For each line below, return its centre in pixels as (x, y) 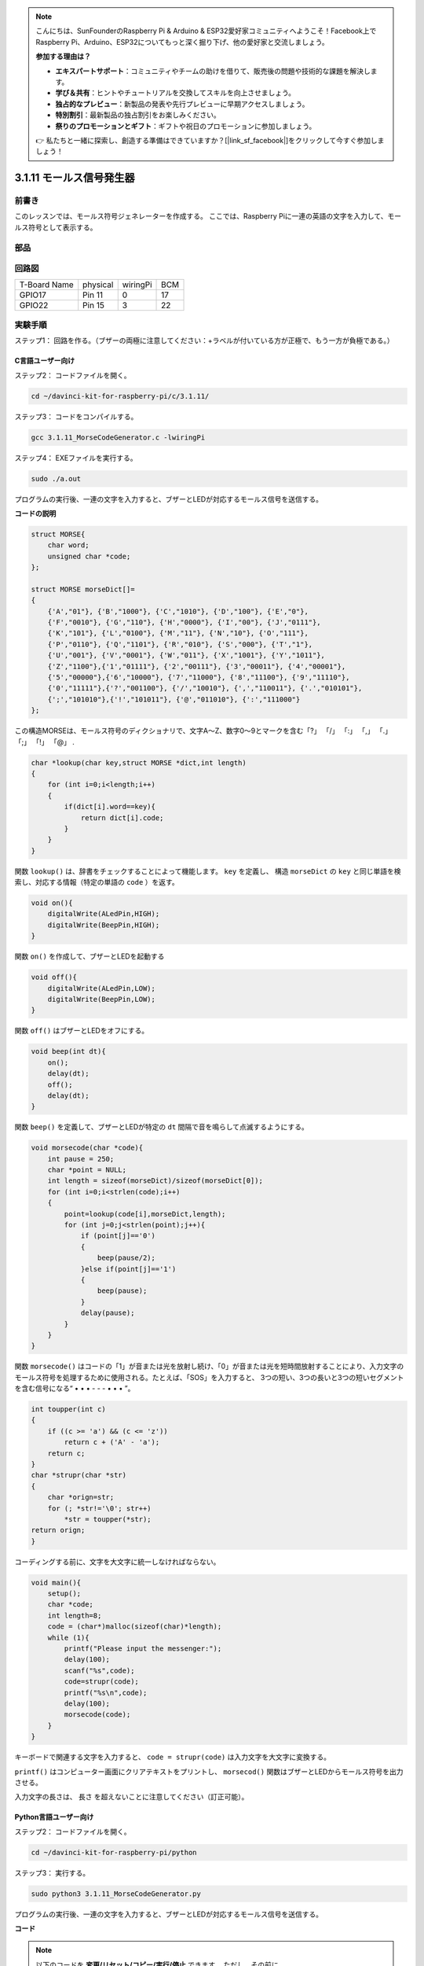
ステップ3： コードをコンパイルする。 (76, 416)
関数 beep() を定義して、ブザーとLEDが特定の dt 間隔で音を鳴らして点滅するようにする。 (162, 1127)
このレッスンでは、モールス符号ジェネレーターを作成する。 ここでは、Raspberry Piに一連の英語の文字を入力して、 (201, 216)
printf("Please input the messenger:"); (143, 1649)
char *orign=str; (81, 1497)
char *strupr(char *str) (79, 1475)
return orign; (58, 1530)
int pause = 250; (81, 1159)
